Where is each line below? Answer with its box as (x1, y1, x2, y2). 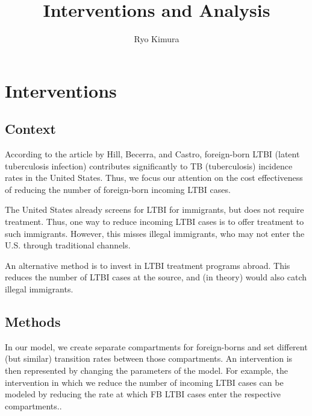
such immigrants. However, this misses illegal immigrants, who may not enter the (5, 227, 305, 239)
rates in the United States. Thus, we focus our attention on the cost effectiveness (5, 171, 303, 184)
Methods (5, 312, 61, 331)
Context (5, 119, 56, 138)
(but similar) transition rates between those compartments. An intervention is (5, 352, 293, 365)
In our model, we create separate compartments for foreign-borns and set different (5, 340, 308, 353)
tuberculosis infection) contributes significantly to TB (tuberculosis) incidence (5, 159, 293, 172)
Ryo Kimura (134, 33, 179, 45)
